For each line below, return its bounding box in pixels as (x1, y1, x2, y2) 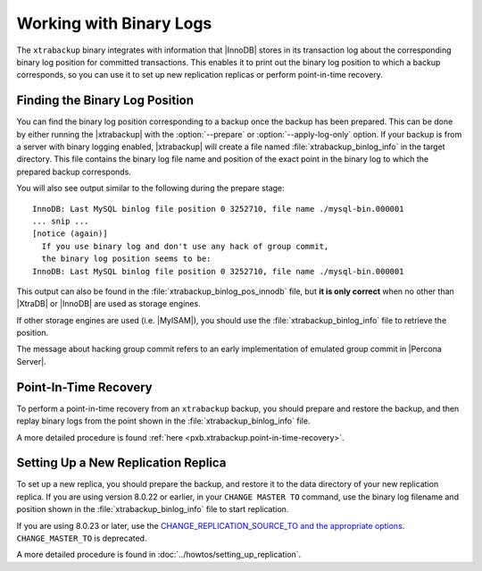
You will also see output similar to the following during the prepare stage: (16, 183, 285, 194)
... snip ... (32, 215, 89, 226)
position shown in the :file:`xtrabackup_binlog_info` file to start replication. (16, 504, 289, 515)
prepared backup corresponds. (16, 166, 131, 177)
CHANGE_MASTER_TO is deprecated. (16, 533, 147, 544)
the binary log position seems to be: (41, 254, 212, 264)
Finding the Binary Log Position (16, 93, 195, 108)
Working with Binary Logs (16, 13, 212, 33)
